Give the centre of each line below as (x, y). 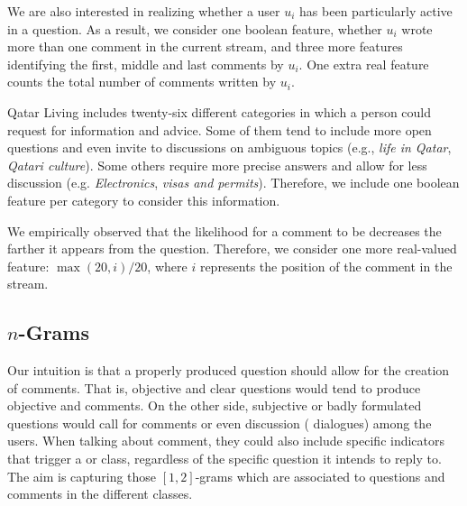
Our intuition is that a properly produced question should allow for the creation (229, 370)
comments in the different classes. (100, 494)
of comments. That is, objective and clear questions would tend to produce (214, 387)
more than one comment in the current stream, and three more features (205, 46)
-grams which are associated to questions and (320, 476)
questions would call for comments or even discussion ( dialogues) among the (220, 423)
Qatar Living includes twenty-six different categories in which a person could (220, 111)
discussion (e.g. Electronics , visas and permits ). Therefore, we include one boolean (233, 183)
